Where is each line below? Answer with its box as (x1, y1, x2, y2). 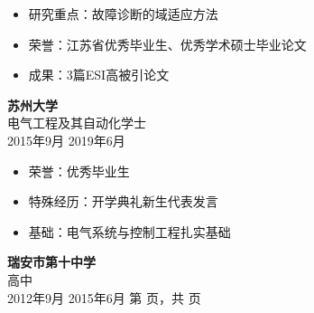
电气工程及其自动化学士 (7, 113, 146, 132)
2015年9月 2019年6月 (7, 130, 125, 149)
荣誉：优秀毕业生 (28, 161, 130, 180)
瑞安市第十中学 (7, 252, 96, 271)
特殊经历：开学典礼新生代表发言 (28, 192, 218, 211)
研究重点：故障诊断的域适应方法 (28, 5, 218, 23)
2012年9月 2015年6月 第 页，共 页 (7, 288, 201, 307)
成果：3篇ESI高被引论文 (28, 65, 170, 84)
